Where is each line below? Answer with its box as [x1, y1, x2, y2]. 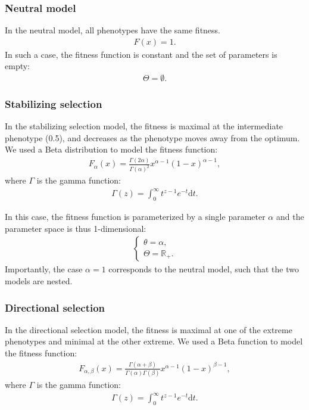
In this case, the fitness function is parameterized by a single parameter [5, 210, 266, 223]
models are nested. [5, 275, 73, 287]
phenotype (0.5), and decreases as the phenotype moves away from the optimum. [5, 131, 300, 144]
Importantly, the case [5, 263, 83, 275]
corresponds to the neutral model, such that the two [108, 263, 299, 275]
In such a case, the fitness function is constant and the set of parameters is [5, 48, 277, 60]
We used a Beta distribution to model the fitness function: [5, 143, 218, 156]
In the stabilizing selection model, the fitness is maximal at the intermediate [5, 120, 283, 132]
